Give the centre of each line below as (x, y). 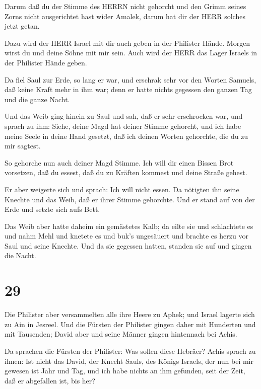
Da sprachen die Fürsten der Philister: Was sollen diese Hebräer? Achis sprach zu (130, 351)
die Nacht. (20, 255)
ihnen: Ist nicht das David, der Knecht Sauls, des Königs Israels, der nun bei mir (129, 361)
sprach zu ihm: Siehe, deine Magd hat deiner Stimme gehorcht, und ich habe (123, 126)
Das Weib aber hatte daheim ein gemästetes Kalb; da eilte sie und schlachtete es (129, 226)
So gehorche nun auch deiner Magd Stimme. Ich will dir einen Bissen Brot (119, 162)
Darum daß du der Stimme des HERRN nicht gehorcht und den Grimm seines (125, 6)
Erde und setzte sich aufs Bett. (52, 209)
